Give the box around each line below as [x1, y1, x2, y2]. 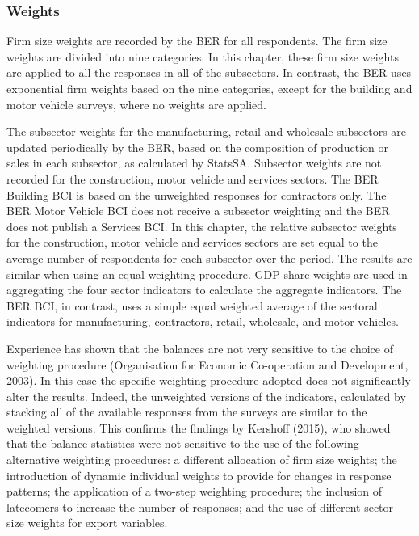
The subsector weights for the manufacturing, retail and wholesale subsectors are [6, 123, 407, 140]
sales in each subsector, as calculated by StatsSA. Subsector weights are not [6, 154, 382, 171]
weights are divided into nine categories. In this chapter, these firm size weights [6, 48, 399, 65]
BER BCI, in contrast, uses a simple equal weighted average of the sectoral [6, 297, 378, 314]
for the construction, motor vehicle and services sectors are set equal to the [6, 234, 378, 251]
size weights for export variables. [6, 514, 168, 531]
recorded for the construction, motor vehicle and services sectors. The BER [6, 170, 379, 187]
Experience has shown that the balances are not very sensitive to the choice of [6, 340, 393, 357]
